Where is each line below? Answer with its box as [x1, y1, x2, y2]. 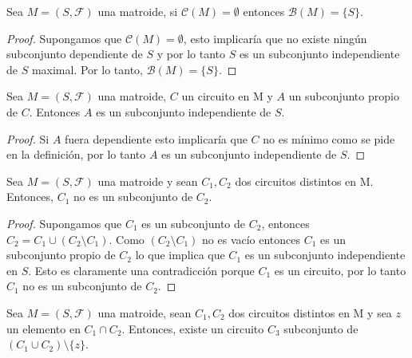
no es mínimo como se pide [263, 130, 395, 147]
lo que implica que [135, 246, 225, 263]
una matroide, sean [97, 304, 192, 321]
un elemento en [6, 320, 81, 336]
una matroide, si [97, 3, 178, 19]
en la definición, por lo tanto [6, 146, 146, 163]
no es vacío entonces [202, 230, 301, 247]
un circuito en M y [181, 88, 273, 104]
